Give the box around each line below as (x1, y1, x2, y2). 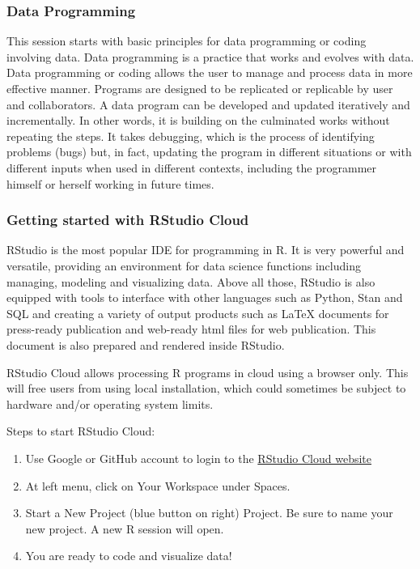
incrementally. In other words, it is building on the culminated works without (6, 112, 390, 129)
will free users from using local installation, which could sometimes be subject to (6, 380, 406, 397)
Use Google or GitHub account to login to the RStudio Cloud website (25, 449, 371, 466)
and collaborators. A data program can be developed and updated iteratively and (6, 96, 410, 113)
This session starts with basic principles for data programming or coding (6, 32, 367, 49)
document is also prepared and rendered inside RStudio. (6, 336, 285, 353)
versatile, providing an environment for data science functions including (6, 257, 361, 274)
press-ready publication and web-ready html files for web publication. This (6, 321, 376, 338)
